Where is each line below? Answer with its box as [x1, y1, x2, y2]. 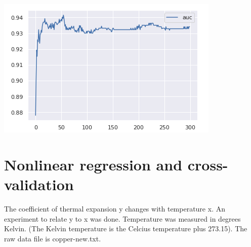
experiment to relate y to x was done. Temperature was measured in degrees [4, 213, 241, 224]
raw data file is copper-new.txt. [4, 233, 101, 243]
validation [4, 173, 74, 194]
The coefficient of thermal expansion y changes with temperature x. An [4, 203, 225, 214]
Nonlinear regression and [4, 154, 183, 174]
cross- [187, 154, 228, 174]
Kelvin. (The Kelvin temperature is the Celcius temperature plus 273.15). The [4, 223, 247, 234]
